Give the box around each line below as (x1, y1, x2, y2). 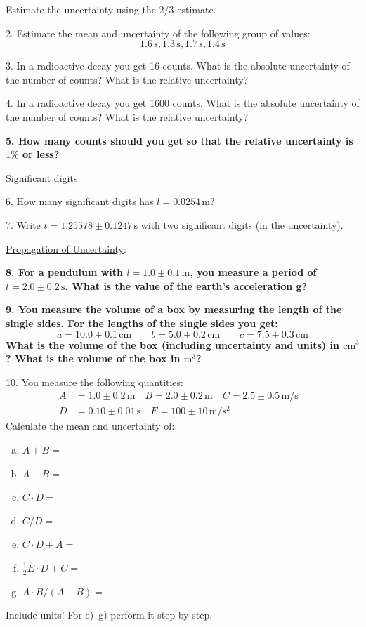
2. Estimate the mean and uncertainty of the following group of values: (6, 25, 311, 40)
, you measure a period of (190, 265, 317, 279)
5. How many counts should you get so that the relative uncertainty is (6, 133, 353, 147)
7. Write (6, 217, 41, 232)
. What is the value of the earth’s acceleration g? (65, 278, 308, 293)
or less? (22, 147, 60, 161)
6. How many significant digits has (6, 194, 154, 209)
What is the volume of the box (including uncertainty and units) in (6, 337, 339, 352)
